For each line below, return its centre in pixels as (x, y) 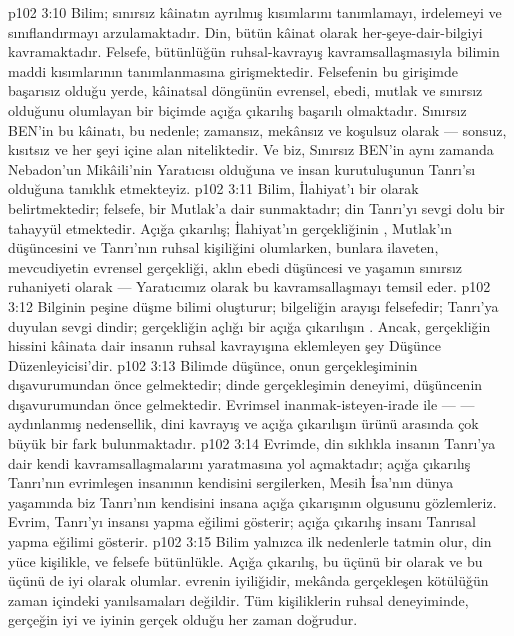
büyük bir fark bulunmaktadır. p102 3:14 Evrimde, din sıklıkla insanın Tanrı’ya (252, 443)
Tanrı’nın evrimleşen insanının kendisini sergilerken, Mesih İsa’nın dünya (231, 482)
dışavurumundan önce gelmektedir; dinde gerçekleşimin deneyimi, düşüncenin (245, 384)
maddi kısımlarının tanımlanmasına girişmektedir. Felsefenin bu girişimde (233, 70)
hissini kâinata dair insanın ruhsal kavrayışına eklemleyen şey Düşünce (224, 345)
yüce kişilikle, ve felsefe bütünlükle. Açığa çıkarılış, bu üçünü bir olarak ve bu (245, 560)
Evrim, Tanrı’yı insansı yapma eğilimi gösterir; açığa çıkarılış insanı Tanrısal (242, 521)
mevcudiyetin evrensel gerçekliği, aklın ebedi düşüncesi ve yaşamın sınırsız (235, 266)
